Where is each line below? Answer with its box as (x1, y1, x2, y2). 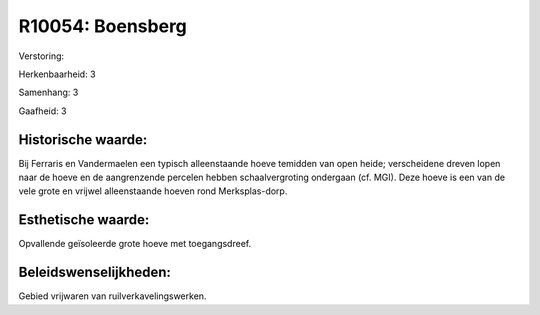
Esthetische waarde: (18, 211, 150, 229)
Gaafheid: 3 (18, 105, 67, 117)
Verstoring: (18, 50, 65, 62)
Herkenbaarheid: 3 (18, 68, 96, 80)
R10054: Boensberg (18, 15, 187, 37)
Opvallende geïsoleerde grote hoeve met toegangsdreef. (18, 238, 252, 250)
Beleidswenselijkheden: (18, 264, 172, 281)
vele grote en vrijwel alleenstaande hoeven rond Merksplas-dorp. (18, 185, 288, 197)
